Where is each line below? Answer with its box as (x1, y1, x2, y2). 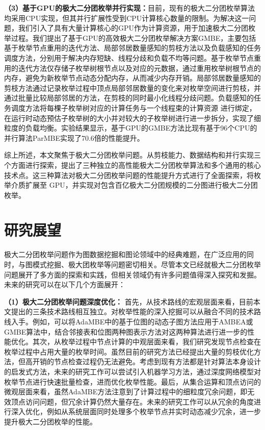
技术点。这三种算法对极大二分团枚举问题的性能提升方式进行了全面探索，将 (4, 169, 254, 180)
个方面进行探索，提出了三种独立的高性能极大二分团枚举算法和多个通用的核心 (4, 159, 261, 170)
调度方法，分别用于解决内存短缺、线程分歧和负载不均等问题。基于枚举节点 (4, 52, 254, 63)
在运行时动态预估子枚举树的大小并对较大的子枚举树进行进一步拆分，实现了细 (4, 112, 261, 123)
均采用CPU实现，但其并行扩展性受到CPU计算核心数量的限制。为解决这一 (4, 12, 249, 23)
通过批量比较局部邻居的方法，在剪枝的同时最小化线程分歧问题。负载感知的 (4, 92, 254, 103)
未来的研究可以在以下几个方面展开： (4, 279, 125, 290)
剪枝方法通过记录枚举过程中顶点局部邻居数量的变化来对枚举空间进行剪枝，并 (4, 82, 261, 93)
